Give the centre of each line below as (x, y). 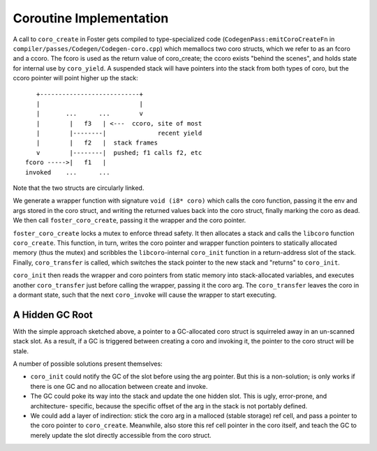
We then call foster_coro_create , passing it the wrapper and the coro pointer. (130, 221)
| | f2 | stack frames (97, 143)
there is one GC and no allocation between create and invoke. (119, 386)
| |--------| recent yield (119, 133)
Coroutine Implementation (91, 18)
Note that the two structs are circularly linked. (79, 188)
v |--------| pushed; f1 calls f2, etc (119, 153)
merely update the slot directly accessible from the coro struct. (121, 435)
